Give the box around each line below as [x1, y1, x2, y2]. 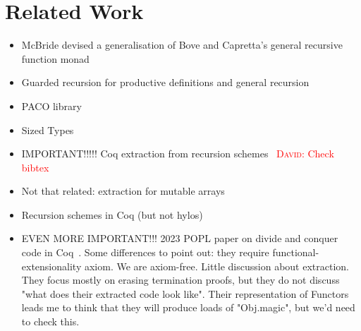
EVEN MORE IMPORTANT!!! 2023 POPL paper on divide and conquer [21, 231, 338, 246]
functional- [272, 245, 319, 260]
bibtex [21, 160, 49, 174]
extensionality [21, 258, 82, 273]
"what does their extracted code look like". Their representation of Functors [21, 286, 349, 301]
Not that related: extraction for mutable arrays [21, 183, 225, 198]
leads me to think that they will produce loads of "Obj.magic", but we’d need [21, 300, 355, 315]
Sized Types [21, 122, 74, 137]
